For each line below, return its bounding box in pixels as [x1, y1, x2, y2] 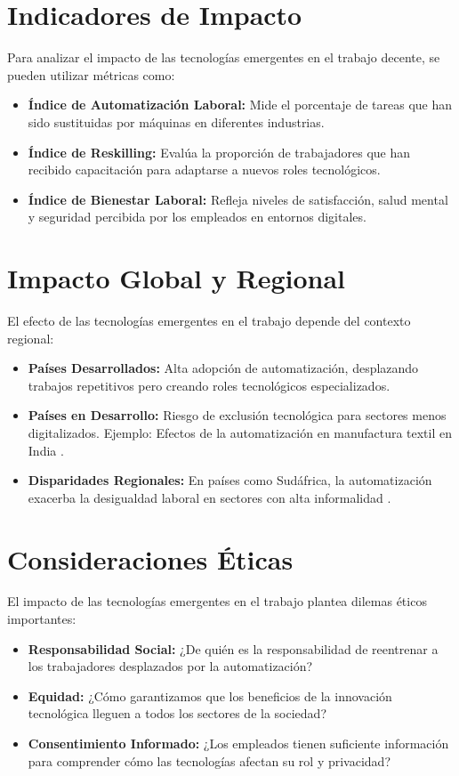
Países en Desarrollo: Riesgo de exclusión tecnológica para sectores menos [28, 406, 447, 424]
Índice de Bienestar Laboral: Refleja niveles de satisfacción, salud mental [28, 190, 448, 208]
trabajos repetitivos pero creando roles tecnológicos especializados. [28, 376, 391, 394]
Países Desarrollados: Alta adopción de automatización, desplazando [28, 359, 419, 377]
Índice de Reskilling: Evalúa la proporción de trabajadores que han [28, 142, 411, 161]
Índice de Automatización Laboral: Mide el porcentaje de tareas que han [28, 95, 453, 114]
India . [28, 441, 64, 459]
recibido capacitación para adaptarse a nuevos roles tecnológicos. [28, 160, 381, 179]
